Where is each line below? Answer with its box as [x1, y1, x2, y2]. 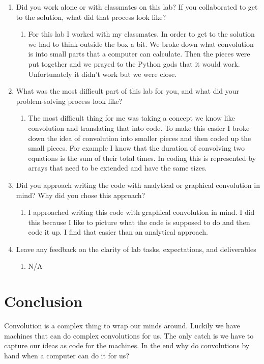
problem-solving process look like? [16, 95, 123, 106]
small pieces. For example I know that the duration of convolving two [28, 143, 245, 153]
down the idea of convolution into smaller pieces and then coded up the [28, 132, 251, 143]
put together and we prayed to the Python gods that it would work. [28, 58, 240, 69]
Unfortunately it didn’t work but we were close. [28, 68, 177, 79]
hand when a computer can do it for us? [4, 350, 129, 360]
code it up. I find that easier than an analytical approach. [28, 227, 208, 237]
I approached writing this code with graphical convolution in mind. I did [28, 207, 255, 217]
